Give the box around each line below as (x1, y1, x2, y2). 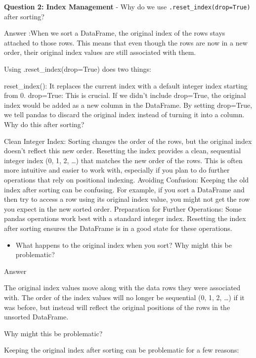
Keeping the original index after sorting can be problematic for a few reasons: (4, 345, 239, 355)
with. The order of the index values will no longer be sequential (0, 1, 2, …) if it (4, 292, 245, 302)
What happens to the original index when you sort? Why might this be (15, 239, 232, 250)
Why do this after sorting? (4, 119, 85, 129)
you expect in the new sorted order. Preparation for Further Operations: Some (4, 203, 242, 214)
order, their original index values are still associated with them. (4, 47, 196, 57)
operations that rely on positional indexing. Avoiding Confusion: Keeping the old (4, 174, 249, 184)
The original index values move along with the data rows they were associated (4, 282, 241, 293)
